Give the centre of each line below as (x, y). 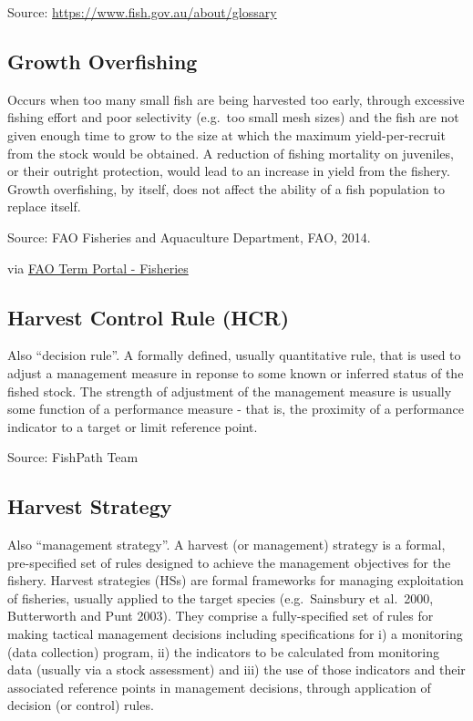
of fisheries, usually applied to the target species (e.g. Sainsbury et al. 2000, (221, 597)
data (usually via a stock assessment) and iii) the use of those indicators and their (236, 669)
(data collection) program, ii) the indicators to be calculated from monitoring (223, 651)
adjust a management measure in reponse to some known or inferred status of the (236, 372)
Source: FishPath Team (73, 457)
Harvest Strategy (90, 506)
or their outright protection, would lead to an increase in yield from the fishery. (229, 171)
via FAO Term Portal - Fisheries (98, 268)
